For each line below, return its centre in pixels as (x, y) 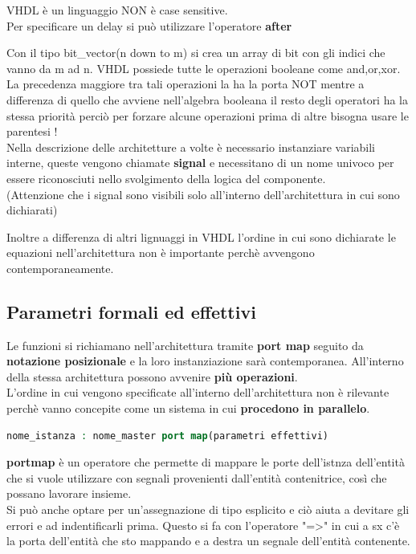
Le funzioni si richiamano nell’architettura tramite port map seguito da (185, 345)
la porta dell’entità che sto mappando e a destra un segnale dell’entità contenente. (208, 541)
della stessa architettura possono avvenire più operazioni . (152, 376)
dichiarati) (32, 210)
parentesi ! (32, 131)
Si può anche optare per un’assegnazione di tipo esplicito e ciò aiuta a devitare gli (208, 509)
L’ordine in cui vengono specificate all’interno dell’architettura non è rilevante (198, 392)
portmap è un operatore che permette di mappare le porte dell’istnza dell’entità (206, 462)
